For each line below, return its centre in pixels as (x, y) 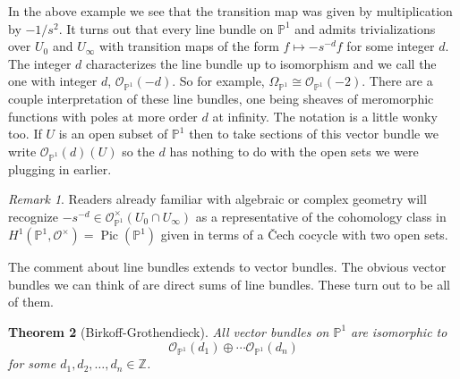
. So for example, (218, 81)
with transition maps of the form (189, 46)
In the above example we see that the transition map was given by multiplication (230, 11)
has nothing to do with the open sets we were (294, 151)
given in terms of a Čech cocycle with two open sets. (304, 235)
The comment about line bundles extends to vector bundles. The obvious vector (227, 267)
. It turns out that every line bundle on (166, 28)
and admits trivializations (365, 28)
